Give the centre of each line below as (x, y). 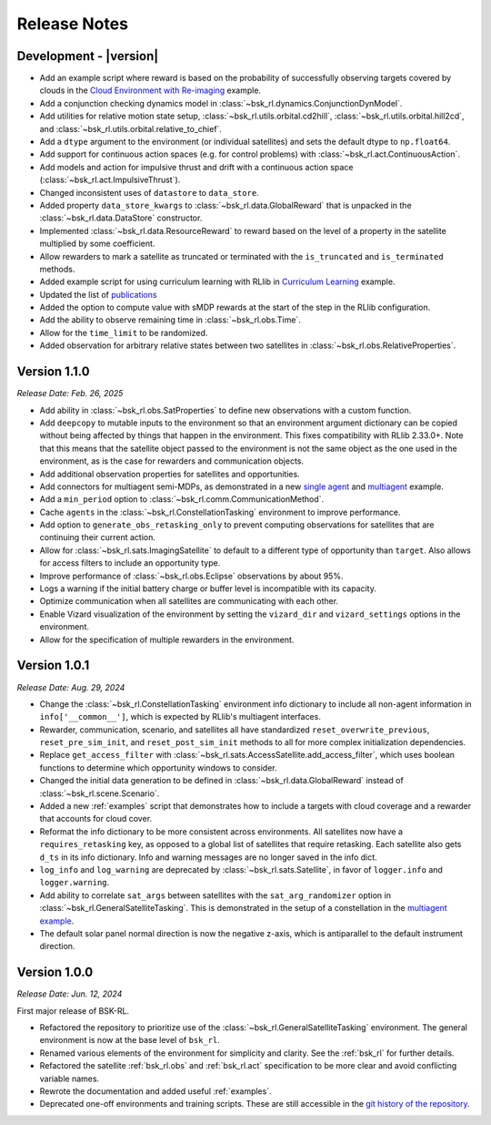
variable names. (70, 1079)
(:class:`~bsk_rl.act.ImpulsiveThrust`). (110, 180)
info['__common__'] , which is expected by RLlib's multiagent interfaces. (180, 717)
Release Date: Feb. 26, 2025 (70, 394)
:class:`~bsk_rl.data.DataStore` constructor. (121, 218)
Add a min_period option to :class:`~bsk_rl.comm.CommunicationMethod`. (182, 499)
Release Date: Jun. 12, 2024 (70, 994)
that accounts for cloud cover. (96, 819)
